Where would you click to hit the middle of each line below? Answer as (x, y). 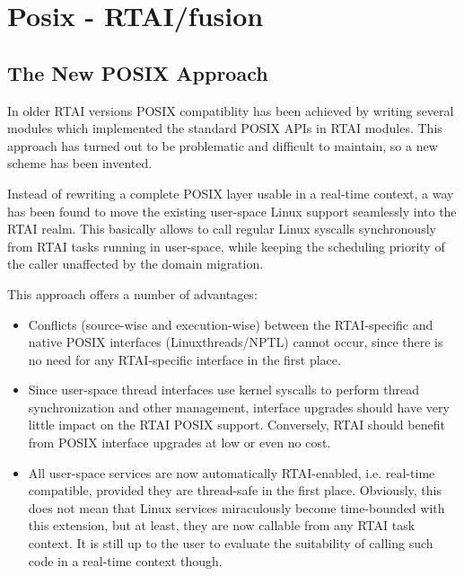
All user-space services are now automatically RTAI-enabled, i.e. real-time (232, 472)
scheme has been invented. (80, 163)
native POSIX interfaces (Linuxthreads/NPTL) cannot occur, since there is (236, 342)
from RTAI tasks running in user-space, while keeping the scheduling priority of (226, 246)
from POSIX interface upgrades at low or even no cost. (179, 443)
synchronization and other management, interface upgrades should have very (239, 407)
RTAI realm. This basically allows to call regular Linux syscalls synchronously (222, 229)
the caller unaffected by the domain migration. (136, 264)
